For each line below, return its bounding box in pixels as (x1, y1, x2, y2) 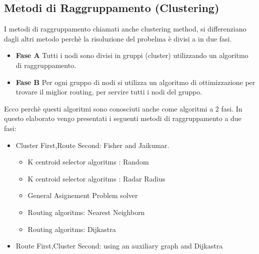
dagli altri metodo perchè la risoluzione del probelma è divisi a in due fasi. (4, 33, 232, 43)
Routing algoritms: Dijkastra (27, 223, 116, 234)
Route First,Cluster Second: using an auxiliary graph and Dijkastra (15, 240, 223, 251)
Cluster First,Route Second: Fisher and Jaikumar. (15, 139, 169, 150)
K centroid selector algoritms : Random (27, 156, 149, 167)
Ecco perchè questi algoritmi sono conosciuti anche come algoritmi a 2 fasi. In (4, 103, 242, 113)
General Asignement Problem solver (27, 190, 138, 200)
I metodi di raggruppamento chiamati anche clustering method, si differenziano (4, 23, 246, 34)
